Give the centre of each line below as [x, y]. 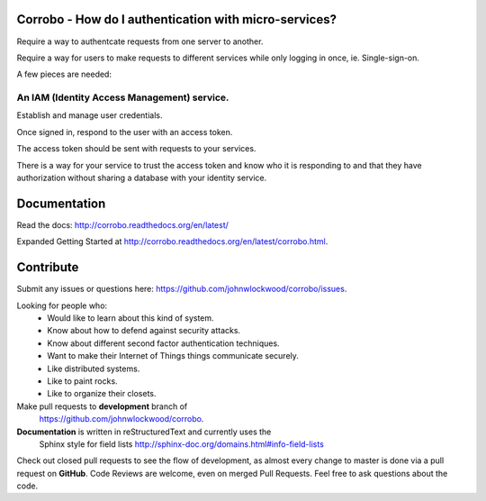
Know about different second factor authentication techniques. [163, 343]
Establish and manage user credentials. [90, 115]
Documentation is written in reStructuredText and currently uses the [144, 432]
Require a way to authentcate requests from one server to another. [140, 41]
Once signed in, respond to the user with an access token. [125, 132]
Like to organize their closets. [102, 394]
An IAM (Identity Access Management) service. [123, 97]
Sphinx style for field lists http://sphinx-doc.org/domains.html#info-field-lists [181, 444]
